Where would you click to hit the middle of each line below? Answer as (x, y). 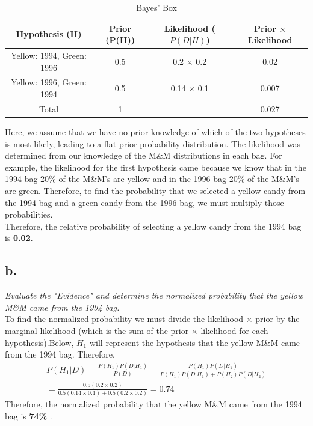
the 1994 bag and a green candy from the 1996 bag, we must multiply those (144, 202)
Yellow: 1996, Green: (49, 82)
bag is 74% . (29, 415)
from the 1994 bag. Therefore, (60, 354)
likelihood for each (234, 330)
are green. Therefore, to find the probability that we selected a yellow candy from (155, 190)
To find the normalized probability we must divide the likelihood (124, 319)
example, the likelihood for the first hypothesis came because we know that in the (156, 167)
